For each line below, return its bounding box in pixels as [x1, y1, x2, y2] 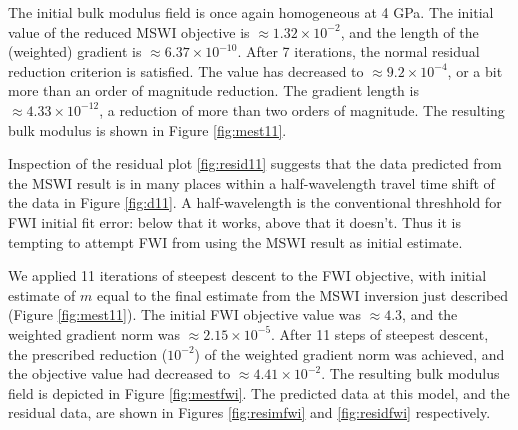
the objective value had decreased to [8, 363, 231, 384]
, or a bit [447, 60, 503, 81]
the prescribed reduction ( [8, 343, 168, 364]
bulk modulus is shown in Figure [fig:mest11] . [8, 119, 287, 140]
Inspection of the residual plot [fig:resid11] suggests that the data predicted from [8, 153, 502, 174]
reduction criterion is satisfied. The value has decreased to [8, 60, 364, 81]
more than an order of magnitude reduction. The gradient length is [8, 80, 419, 101]
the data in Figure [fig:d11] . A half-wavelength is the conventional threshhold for [8, 192, 502, 213]
